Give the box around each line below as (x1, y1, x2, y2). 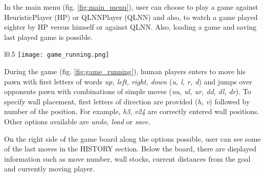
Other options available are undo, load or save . (4, 116, 150, 126)
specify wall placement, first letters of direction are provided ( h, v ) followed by (4, 96, 250, 106)
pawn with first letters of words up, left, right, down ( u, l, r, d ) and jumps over (4, 76, 252, 86)
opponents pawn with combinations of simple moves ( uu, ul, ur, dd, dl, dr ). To (4, 86, 251, 97)
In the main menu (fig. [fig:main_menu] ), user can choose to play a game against (4, 2, 258, 12)
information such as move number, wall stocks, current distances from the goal (4, 153, 251, 164)
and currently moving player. (4, 163, 95, 174)
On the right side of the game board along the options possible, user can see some (4, 133, 261, 144)
